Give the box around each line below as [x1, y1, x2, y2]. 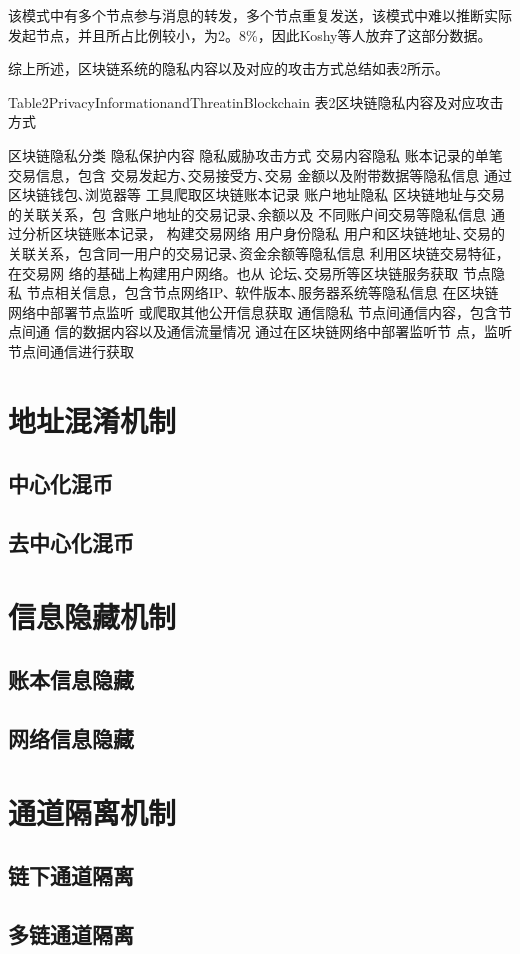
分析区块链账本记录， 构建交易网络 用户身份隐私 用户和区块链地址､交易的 [21, 223, 505, 244]
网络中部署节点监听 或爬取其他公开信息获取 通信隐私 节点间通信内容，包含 [8, 301, 498, 322]
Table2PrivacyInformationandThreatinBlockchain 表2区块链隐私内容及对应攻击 [8, 91, 504, 112]
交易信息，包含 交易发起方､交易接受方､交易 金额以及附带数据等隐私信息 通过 [8, 164, 512, 185]
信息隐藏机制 [8, 595, 177, 636]
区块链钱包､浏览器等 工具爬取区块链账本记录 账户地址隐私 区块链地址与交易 [8, 184, 505, 205]
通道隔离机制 [8, 791, 177, 832]
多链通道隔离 [8, 918, 134, 949]
